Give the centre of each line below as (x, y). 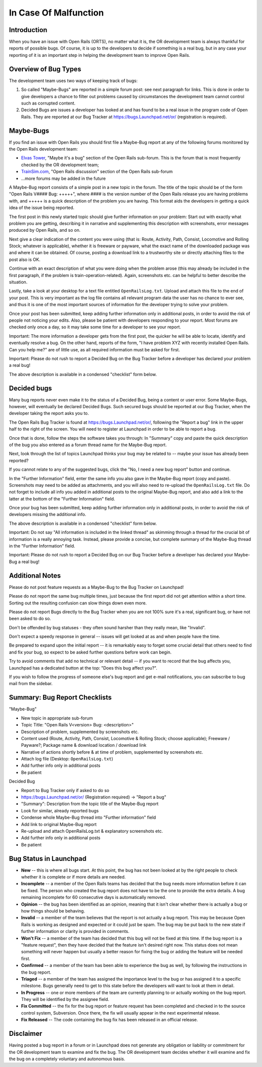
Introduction (28, 30)
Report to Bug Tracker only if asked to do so (65, 790)
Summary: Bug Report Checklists (60, 697)
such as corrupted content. (48, 103)
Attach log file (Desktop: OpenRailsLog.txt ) (67, 759)
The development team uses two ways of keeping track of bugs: (73, 81)
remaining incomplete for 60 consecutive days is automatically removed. (94, 897)
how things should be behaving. (53, 911)
